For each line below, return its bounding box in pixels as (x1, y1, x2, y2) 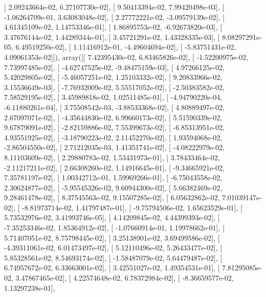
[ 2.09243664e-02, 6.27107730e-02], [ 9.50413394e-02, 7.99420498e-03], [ (4, 2, 225, 12)
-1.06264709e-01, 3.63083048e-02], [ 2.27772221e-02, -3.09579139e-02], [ (4, 11, 225, 22)
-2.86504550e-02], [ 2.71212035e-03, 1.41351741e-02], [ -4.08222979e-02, (4, 142, 225, 153)
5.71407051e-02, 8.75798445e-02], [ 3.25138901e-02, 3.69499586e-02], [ (4, 232, 220, 243)
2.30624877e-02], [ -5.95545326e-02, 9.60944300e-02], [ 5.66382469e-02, (4, 182, 223, 193)
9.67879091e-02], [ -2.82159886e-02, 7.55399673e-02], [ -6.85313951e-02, (4, 122, 225, 133)
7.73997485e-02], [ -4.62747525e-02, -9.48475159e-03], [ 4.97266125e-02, (4, 61, 225, 72)
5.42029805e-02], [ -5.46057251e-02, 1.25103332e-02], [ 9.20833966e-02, (4, 72, 223, 82)
